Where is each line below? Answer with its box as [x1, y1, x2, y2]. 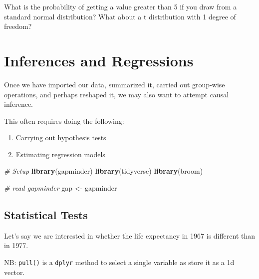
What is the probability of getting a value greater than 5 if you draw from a [4, 1, 237, 11]
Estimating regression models [15, 149, 105, 159]
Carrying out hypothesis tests [15, 132, 106, 143]
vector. [4, 267, 25, 277]
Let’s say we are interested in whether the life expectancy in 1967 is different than [4, 230, 256, 241]
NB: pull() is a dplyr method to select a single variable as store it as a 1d [4, 257, 235, 268]
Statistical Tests [4, 207, 88, 223]
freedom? [4, 21, 32, 31]
